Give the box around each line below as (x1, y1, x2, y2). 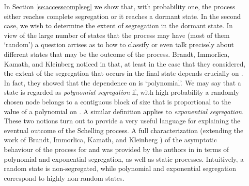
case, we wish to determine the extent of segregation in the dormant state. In (4, 20, 233, 31)
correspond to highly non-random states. (4, 172, 124, 183)
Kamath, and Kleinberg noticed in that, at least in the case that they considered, (4, 58, 246, 68)
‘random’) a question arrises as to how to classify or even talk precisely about (4, 39, 234, 50)
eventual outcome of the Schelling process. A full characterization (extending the (4, 125, 244, 135)
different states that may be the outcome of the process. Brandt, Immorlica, (4, 49, 230, 59)
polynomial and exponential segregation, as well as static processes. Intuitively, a (4, 153, 244, 164)
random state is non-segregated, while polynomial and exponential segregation (4, 163, 236, 173)
